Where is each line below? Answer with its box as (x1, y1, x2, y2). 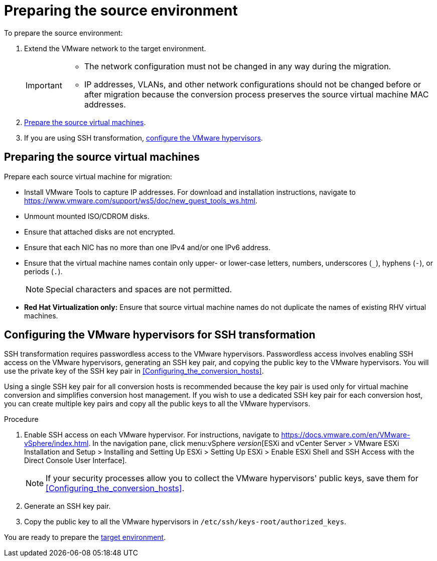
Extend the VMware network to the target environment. (24, 44, 206, 53)
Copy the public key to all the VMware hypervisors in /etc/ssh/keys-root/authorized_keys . (24, 517, 346, 526)
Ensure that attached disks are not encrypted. (24, 227, 175, 236)
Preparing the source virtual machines (4, 151, 200, 164)
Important (26, 80, 62, 90)
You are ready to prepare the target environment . (4, 533, 166, 542)
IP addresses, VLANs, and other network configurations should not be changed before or (84, 79, 421, 89)
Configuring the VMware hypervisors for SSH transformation (4, 328, 316, 342)
